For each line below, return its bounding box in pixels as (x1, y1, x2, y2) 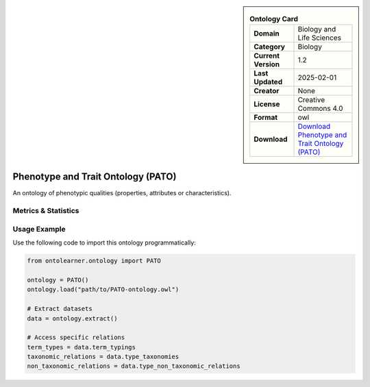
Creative (297, 95, 325, 105)
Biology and (297, 25, 336, 34)
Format (254, 113, 277, 123)
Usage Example (12, 224, 66, 234)
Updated (254, 77, 283, 87)
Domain (254, 29, 280, 38)
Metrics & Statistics (12, 206, 79, 216)
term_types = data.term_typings (27, 343, 136, 351)
